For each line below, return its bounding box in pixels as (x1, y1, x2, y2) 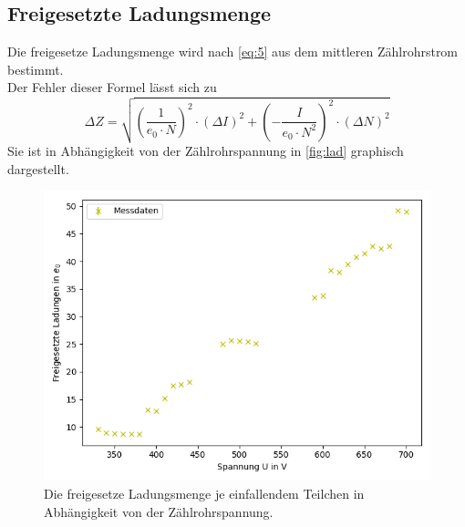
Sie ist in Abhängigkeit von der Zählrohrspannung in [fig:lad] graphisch (7, 141, 404, 160)
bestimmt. (7, 59, 64, 78)
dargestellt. (7, 159, 69, 178)
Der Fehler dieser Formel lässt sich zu (7, 77, 217, 97)
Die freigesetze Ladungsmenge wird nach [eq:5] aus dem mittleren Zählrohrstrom (7, 42, 459, 61)
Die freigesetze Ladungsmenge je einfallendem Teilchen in (44, 483, 365, 502)
